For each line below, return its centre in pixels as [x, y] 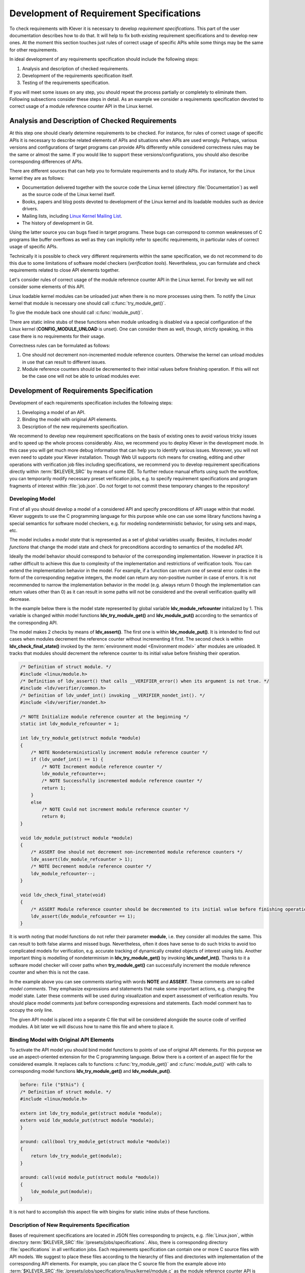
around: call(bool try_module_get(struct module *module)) [95, 1142]
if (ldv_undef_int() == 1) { [67, 759]
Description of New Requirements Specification [69, 1225]
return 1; [54, 788]
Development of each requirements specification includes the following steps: [91, 403]
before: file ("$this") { [52, 1085]
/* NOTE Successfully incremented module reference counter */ [122, 781]
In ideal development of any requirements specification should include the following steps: [104, 59]
